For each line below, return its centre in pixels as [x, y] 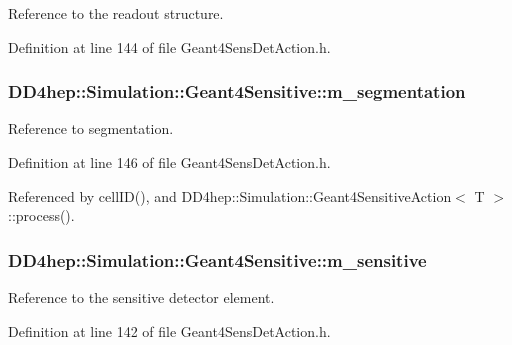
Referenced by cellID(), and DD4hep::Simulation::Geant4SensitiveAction [230, 195]
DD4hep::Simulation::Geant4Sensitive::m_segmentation [237, 91]
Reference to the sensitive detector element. [141, 297]
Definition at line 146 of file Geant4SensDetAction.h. [169, 162]
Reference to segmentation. [91, 128]
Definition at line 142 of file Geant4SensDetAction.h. [169, 330]
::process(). [41, 215]
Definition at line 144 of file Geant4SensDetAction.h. [169, 46]
